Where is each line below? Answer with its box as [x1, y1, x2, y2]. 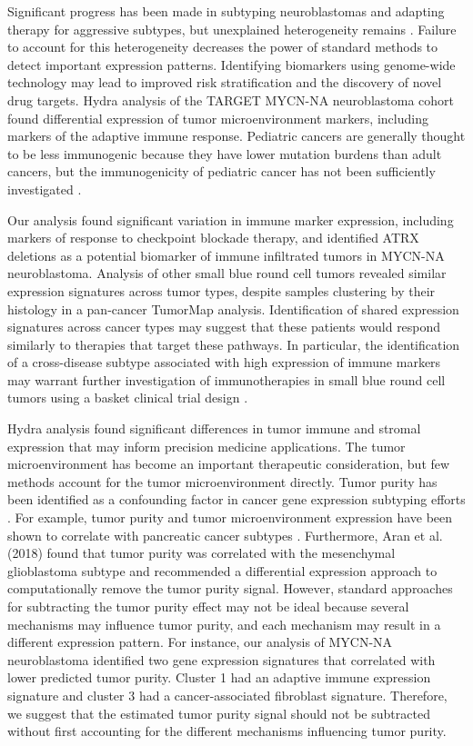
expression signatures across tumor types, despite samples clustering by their [7, 281, 436, 300]
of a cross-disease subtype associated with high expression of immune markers [7, 353, 441, 372]
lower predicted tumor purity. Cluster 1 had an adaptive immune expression [7, 668, 431, 687]
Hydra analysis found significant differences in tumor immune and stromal [7, 419, 421, 438]
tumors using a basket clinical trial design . [7, 388, 248, 407]
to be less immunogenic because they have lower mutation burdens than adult [7, 144, 442, 163]
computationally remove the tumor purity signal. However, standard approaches [7, 579, 453, 598]
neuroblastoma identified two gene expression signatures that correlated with [7, 650, 436, 669]
